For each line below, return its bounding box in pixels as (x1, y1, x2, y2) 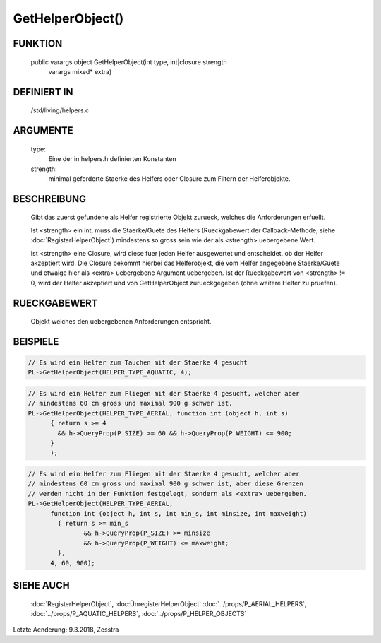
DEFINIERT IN (13, 85, 73, 98)
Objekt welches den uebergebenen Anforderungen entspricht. (30, 317, 212, 326)
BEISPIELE (13, 336, 59, 348)
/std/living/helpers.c (30, 106, 90, 114)
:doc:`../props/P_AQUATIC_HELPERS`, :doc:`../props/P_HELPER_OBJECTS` (30, 609, 247, 618)
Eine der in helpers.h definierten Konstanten (48, 155, 176, 163)
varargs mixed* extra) (48, 67, 112, 76)
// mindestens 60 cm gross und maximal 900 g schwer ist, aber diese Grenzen (28, 480, 303, 488)
